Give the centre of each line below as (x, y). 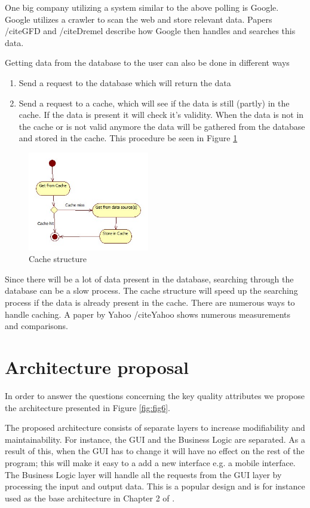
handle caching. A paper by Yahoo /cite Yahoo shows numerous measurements (148, 314)
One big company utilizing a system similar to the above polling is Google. (142, 7)
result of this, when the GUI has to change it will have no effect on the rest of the (155, 451)
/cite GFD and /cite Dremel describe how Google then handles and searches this (150, 31)
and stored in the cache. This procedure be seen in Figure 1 (128, 138)
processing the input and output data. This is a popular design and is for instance (155, 486)
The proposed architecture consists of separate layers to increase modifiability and (155, 428)
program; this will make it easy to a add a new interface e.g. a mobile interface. (150, 462)
